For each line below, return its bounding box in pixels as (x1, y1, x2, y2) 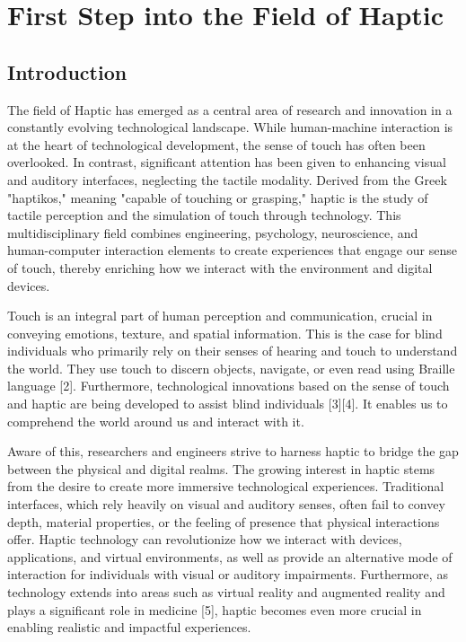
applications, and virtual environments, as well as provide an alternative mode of (7, 547, 453, 566)
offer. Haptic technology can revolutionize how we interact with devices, (7, 530, 402, 549)
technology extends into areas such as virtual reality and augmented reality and (7, 583, 445, 602)
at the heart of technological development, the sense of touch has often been (7, 135, 426, 154)
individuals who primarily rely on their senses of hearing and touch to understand (7, 341, 458, 360)
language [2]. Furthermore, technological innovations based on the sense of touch (7, 376, 450, 395)
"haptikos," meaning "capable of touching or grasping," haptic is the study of (7, 188, 428, 207)
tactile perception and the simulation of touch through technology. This (7, 206, 401, 224)
